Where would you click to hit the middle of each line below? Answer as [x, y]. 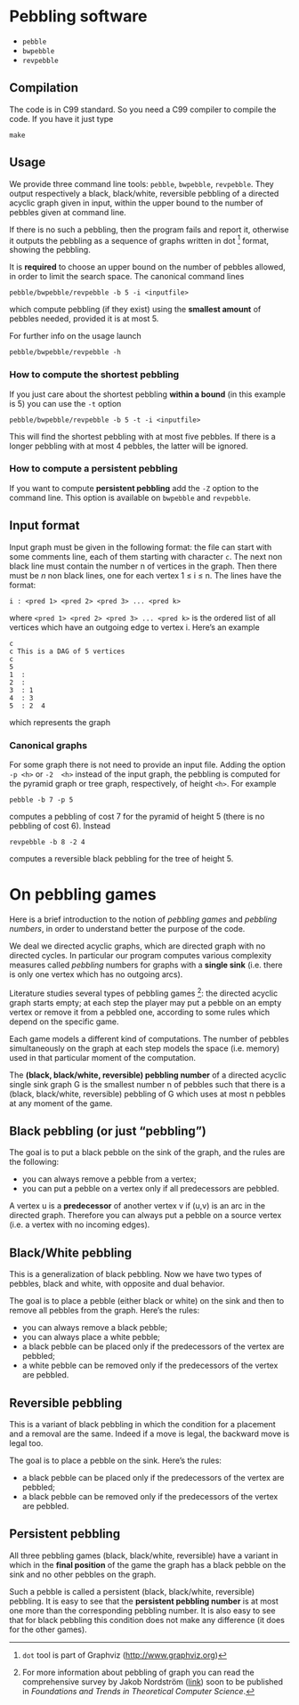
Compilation [44, 88]
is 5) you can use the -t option [65, 403]
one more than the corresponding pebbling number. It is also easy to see [142, 1610]
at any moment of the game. [61, 1103]
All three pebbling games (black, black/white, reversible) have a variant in [144, 1556]
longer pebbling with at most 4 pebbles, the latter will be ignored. [129, 446]
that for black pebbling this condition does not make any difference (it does [147, 1620]
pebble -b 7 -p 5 [41, 800]
